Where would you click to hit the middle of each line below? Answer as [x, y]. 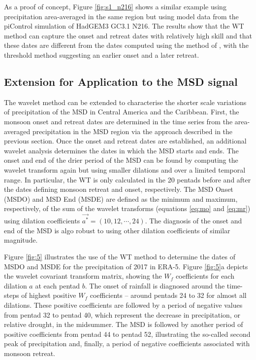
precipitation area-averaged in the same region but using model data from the [121, 16]
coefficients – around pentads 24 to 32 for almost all [168, 295]
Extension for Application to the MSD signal [121, 81]
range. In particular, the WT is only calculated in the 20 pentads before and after [128, 179]
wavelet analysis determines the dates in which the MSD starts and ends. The [121, 150]
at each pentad [58, 285]
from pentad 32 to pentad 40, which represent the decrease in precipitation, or [122, 314]
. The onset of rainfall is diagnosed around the [155, 285]
